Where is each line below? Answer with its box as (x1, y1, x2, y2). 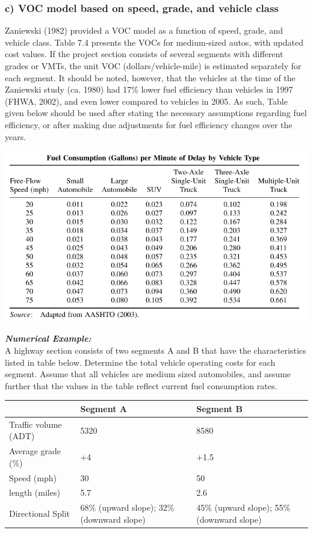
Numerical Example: (5, 332, 91, 345)
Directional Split (9, 507, 70, 520)
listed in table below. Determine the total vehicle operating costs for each (5, 356, 276, 368)
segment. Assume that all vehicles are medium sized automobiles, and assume (5, 368, 291, 380)
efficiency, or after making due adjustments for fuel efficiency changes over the (5, 118, 293, 131)
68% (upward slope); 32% (80, 501, 175, 514)
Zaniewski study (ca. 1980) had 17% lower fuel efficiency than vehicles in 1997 (5, 83, 293, 96)
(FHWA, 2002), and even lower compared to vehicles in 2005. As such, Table (5, 94, 288, 107)
